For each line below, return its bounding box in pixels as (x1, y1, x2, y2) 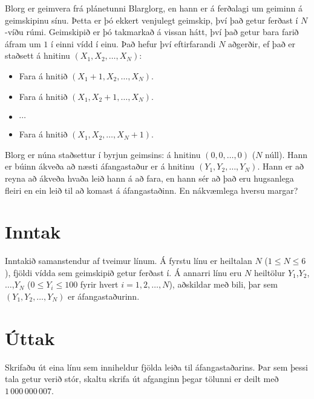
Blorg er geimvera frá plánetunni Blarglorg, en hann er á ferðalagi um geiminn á (5, 2, 303, 14)
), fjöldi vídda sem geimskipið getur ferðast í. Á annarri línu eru (5, 266, 242, 279)
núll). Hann (265, 148, 308, 160)
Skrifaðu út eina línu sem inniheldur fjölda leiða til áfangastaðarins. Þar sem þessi (5, 360, 308, 373)
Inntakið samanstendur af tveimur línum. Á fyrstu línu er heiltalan (5, 254, 252, 267)
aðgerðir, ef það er (228, 37, 296, 50)
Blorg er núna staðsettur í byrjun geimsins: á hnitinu (5, 148, 201, 160)
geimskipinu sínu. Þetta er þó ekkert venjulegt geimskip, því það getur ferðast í (5, 13, 298, 26)
